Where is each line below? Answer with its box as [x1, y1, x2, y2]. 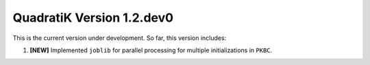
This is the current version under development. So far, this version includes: [12, 34, 227, 42]
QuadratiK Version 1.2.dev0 [12, 10, 174, 25]
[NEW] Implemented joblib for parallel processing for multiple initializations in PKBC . [29, 46, 273, 54]
